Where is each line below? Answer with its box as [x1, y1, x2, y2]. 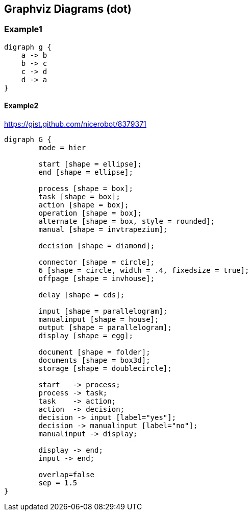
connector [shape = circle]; [38, 258, 155, 267]
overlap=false [38, 471, 95, 479]
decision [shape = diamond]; [38, 242, 155, 250]
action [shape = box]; [38, 201, 129, 209]
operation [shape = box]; [38, 209, 142, 218]
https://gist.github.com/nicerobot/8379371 [4, 120, 146, 129]
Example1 [4, 24, 42, 35]
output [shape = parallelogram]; [38, 323, 172, 332]
